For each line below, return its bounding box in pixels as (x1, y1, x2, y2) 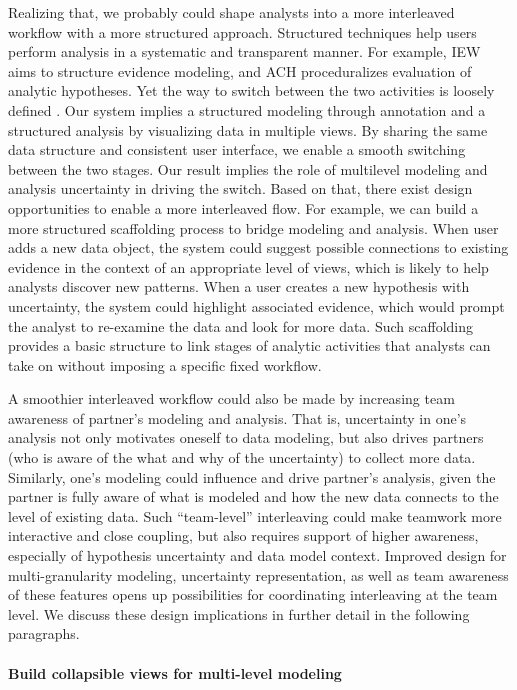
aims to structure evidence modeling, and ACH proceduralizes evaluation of (8, 60, 472, 81)
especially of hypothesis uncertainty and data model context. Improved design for (8, 545, 507, 566)
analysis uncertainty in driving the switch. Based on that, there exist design (8, 178, 473, 199)
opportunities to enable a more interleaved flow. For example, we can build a (8, 197, 479, 218)
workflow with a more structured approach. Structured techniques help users (8, 21, 477, 42)
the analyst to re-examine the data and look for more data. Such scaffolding (8, 315, 473, 336)
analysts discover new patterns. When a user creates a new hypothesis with (8, 276, 470, 297)
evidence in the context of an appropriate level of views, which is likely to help (8, 256, 489, 277)
